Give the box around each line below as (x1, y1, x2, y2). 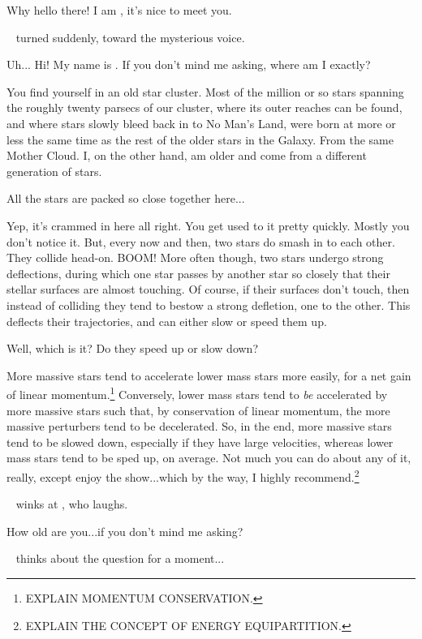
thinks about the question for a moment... (15, 550, 225, 567)
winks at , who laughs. (15, 495, 128, 512)
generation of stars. (6, 162, 102, 179)
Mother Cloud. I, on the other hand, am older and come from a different (6, 147, 367, 164)
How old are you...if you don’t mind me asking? (6, 522, 243, 539)
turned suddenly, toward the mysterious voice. (15, 28, 245, 45)
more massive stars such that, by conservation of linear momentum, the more (6, 401, 390, 418)
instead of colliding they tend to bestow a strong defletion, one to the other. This (6, 296, 411, 313)
